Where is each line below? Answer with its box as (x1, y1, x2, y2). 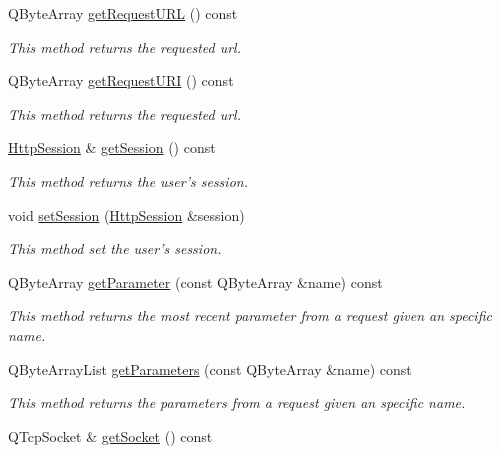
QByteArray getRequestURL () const (8, 3, 238, 23)
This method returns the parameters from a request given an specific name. (8, 392, 466, 413)
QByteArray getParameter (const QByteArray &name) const (8, 271, 383, 292)
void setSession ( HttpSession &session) (8, 204, 245, 225)
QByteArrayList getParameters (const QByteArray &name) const (8, 358, 412, 379)
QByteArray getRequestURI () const (8, 70, 234, 91)
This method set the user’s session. (8, 238, 222, 259)
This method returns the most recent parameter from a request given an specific (8, 305, 492, 326)
